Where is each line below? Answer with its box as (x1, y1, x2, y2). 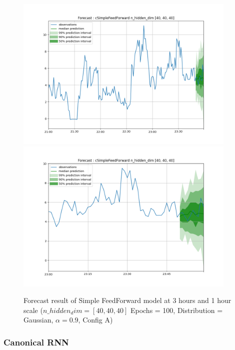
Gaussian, (23, 314, 53, 325)
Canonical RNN (3, 335, 69, 348)
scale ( (23, 304, 43, 315)
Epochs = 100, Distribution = (130, 304, 223, 315)
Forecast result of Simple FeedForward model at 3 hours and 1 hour (23, 295, 231, 305)
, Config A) (78, 314, 113, 325)
